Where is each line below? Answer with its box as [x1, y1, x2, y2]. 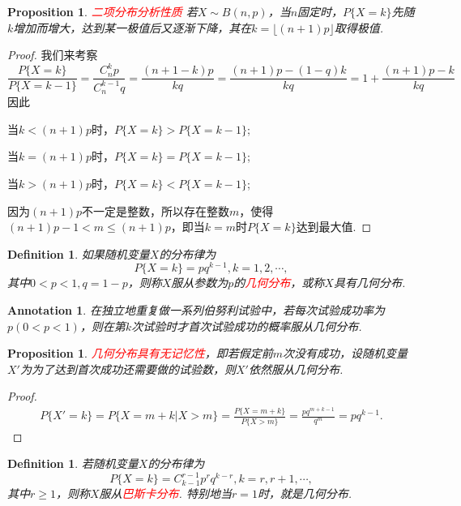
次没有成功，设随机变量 [282, 345, 408, 362]
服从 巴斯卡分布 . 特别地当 [99, 485, 232, 502]
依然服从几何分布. [248, 360, 344, 377]
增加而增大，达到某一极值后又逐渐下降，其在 [13, 19, 252, 36]
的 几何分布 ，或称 [233, 274, 325, 291]
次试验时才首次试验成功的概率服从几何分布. [131, 317, 362, 334]
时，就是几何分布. [257, 485, 352, 502]
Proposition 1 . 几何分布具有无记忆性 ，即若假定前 [7, 345, 273, 362]
